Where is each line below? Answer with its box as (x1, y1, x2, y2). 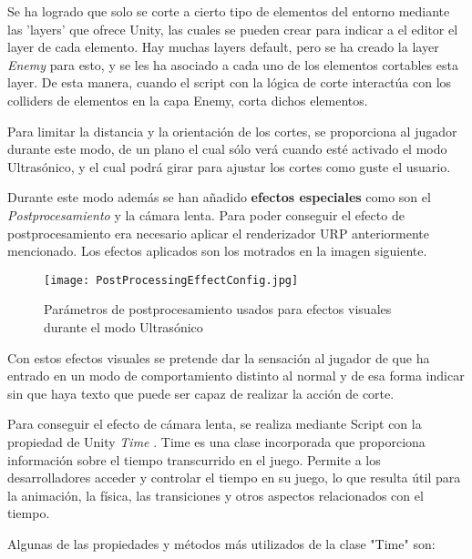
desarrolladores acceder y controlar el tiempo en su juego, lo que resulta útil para (7, 468, 461, 487)
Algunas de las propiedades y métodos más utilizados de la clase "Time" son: (7, 534, 436, 553)
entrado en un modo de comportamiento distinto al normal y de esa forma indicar (7, 366, 465, 385)
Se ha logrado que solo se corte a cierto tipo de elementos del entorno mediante (7, 2, 450, 20)
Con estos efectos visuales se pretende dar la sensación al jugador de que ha (7, 348, 430, 367)
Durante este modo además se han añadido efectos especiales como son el (7, 188, 431, 207)
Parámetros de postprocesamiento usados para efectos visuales (44, 300, 392, 319)
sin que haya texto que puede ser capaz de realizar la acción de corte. (7, 383, 395, 402)
